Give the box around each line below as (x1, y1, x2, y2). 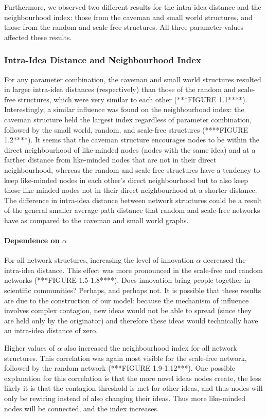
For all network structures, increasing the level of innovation (4, 255, 194, 265)
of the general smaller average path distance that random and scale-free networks (4, 205, 260, 215)
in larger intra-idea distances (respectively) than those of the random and (4, 84, 236, 95)
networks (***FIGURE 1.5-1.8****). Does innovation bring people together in (4, 275, 251, 285)
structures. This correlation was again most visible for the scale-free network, (4, 352, 247, 363)
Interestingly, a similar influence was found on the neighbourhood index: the (4, 104, 244, 115)
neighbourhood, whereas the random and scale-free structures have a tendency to (4, 164, 260, 175)
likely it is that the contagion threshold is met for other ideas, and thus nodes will (4, 383, 263, 393)
